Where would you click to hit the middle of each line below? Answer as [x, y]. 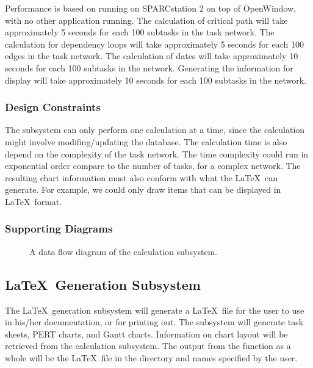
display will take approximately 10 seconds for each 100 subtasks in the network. [156, 80]
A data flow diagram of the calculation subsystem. [124, 251]
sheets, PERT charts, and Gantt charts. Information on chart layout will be [146, 334]
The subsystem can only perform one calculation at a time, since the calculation [155, 130]
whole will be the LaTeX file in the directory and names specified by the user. [151, 357]
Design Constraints [53, 107]
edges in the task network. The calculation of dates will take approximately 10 [152, 56]
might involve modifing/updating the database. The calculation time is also [146, 141]
